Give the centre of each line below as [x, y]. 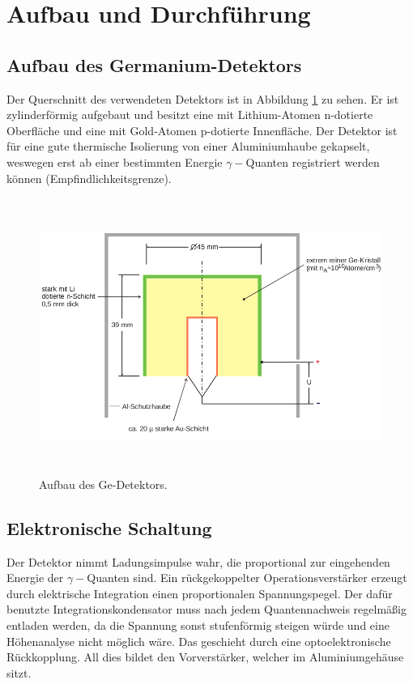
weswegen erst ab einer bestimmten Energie [115, 161]
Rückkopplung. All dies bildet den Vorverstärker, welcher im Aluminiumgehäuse [205, 657]
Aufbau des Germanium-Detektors [154, 64]
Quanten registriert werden [313, 161]
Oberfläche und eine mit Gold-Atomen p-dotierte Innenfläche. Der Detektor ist [202, 130]
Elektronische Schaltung [109, 527]
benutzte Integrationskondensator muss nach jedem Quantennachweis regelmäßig [206, 609]
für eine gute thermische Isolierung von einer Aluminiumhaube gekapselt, [188, 146]
